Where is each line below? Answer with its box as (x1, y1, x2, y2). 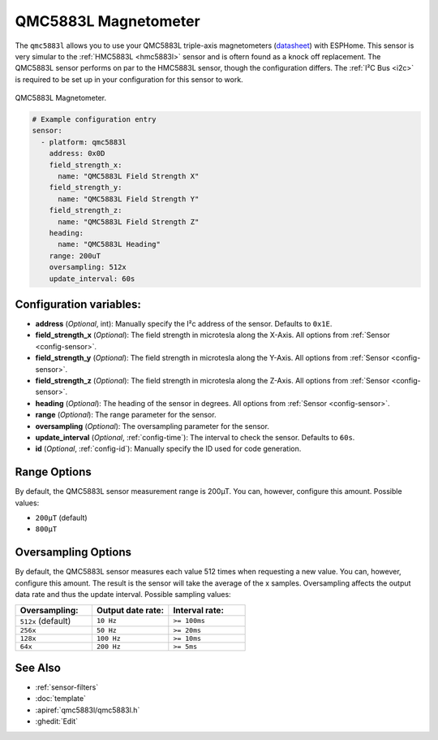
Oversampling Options (15, 545, 132, 560)
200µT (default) (35, 513, 88, 523)
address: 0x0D (49, 149, 105, 158)
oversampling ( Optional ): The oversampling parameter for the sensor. (35, 421, 269, 431)
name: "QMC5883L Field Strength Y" (58, 194, 200, 203)
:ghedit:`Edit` (35, 716, 79, 726)
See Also (15, 660, 61, 674)
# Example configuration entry (32, 115, 157, 124)
